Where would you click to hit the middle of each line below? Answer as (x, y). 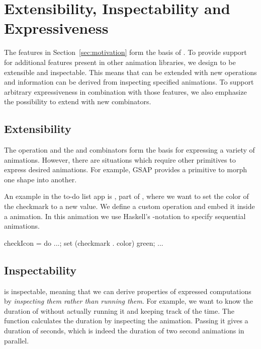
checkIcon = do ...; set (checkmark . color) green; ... (84, 242)
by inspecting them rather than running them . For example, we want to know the (129, 301)
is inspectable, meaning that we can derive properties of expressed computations (128, 291)
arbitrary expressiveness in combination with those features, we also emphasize (125, 91)
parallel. (17, 340)
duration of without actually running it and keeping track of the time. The (119, 310)
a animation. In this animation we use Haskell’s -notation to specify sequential (125, 216)
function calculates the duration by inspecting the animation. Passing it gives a (126, 321)
